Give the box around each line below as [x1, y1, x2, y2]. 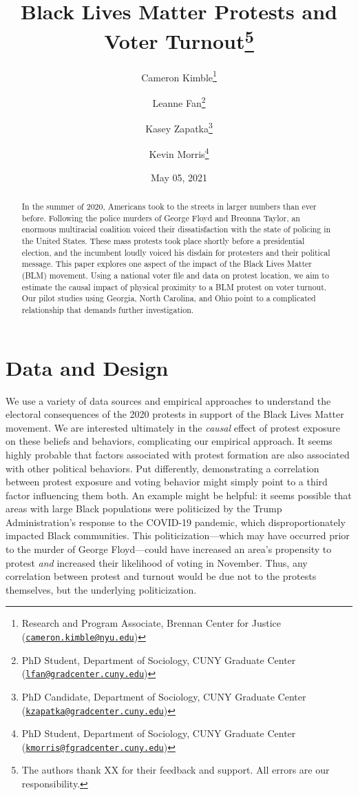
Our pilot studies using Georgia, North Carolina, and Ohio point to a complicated [21, 292, 316, 304]
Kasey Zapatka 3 [145, 119, 213, 135]
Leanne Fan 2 [152, 93, 206, 110]
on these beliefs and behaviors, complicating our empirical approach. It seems [6, 434, 333, 448]
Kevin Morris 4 [149, 145, 209, 161]
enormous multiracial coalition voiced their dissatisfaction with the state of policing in [21, 223, 331, 235]
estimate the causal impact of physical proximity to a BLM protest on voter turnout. [21, 281, 327, 292]
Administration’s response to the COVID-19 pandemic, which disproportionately [6, 514, 346, 529]
